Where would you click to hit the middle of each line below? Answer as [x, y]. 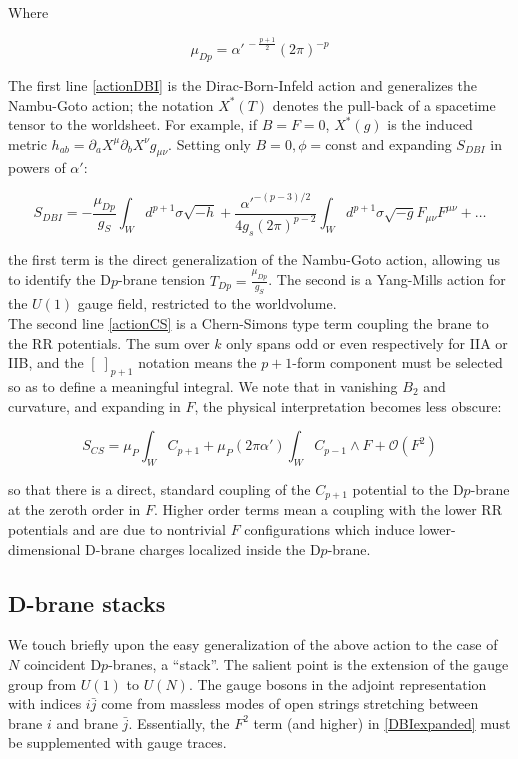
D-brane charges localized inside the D [203, 548]
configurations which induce [329, 529]
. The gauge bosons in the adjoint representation [337, 683]
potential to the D [408, 488]
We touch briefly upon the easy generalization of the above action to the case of [253, 644]
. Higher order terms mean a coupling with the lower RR [328, 509]
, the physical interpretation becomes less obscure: [348, 405]
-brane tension [161, 279]
